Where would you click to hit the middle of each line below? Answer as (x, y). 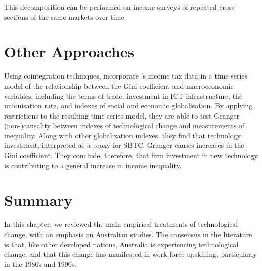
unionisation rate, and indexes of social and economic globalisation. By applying (128, 106)
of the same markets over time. (78, 16)
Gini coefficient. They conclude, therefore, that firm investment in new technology (131, 155)
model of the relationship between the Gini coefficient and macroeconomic (119, 85)
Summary (38, 200)
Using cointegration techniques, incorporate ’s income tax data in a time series (126, 76)
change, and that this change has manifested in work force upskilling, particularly (130, 254)
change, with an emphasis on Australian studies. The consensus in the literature (128, 234)
